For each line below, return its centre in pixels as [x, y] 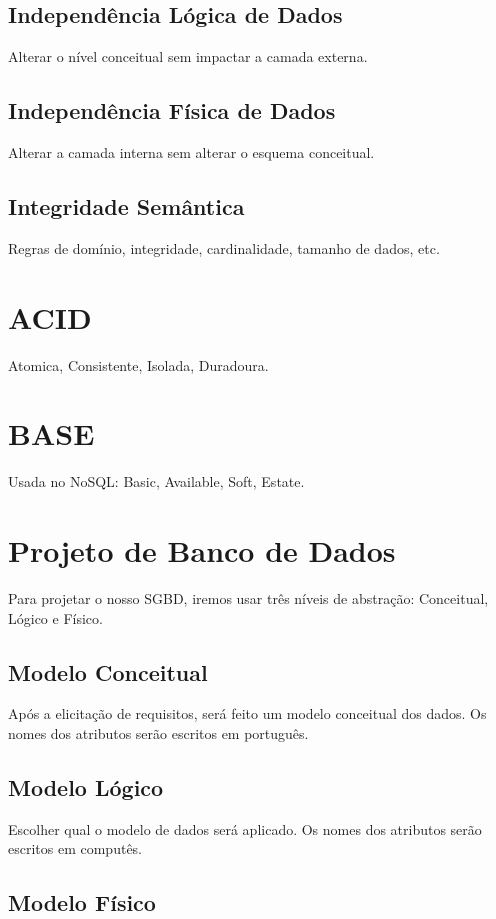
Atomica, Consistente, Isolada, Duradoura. [138, 364]
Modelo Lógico [86, 786]
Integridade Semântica [126, 205]
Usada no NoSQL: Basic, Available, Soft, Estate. [156, 481]
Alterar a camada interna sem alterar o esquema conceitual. [191, 152]
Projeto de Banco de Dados [202, 550]
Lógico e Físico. [55, 617]
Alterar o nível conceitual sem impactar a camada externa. [188, 56]
